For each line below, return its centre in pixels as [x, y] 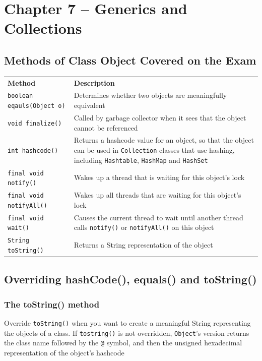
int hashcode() [33, 151]
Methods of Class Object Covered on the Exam [130, 60]
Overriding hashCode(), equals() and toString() [130, 279]
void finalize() [35, 123]
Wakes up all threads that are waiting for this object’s [157, 195]
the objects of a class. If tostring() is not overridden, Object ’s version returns [127, 333]
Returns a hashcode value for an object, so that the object [164, 140]
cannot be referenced [106, 127]
